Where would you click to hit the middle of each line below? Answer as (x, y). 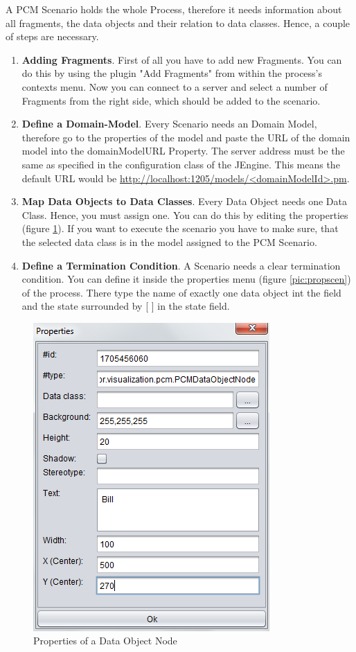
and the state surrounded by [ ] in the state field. (126, 306)
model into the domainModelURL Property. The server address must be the (183, 151)
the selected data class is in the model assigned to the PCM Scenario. (169, 241)
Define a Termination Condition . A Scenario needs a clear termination (181, 265)
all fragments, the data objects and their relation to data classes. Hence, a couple (178, 23)
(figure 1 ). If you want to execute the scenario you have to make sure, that (180, 228)
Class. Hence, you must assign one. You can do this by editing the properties (185, 214)
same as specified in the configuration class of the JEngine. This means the (181, 164)
